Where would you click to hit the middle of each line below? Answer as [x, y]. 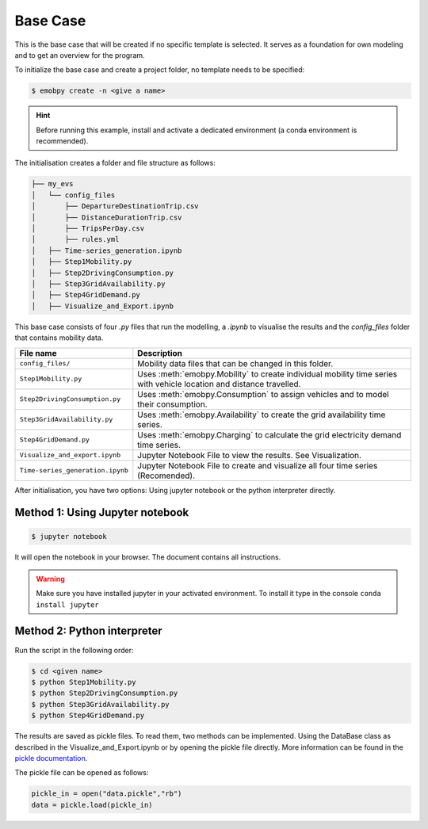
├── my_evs [52, 184]
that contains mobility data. [59, 338]
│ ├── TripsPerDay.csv [88, 229]
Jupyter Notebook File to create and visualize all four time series [258, 465]
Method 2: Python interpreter [88, 631]
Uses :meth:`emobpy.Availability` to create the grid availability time [262, 414]
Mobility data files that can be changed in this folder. [235, 363]
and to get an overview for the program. [80, 55]
